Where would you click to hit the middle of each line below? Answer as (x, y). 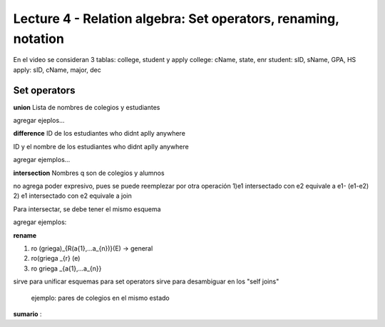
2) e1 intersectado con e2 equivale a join (72, 196)
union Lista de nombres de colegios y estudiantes (87, 107)
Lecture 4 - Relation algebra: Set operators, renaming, (176, 19)
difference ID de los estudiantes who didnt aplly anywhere (99, 134)
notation (38, 39)
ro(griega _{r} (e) (56, 258)
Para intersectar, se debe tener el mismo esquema (87, 209)
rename (25, 235)
